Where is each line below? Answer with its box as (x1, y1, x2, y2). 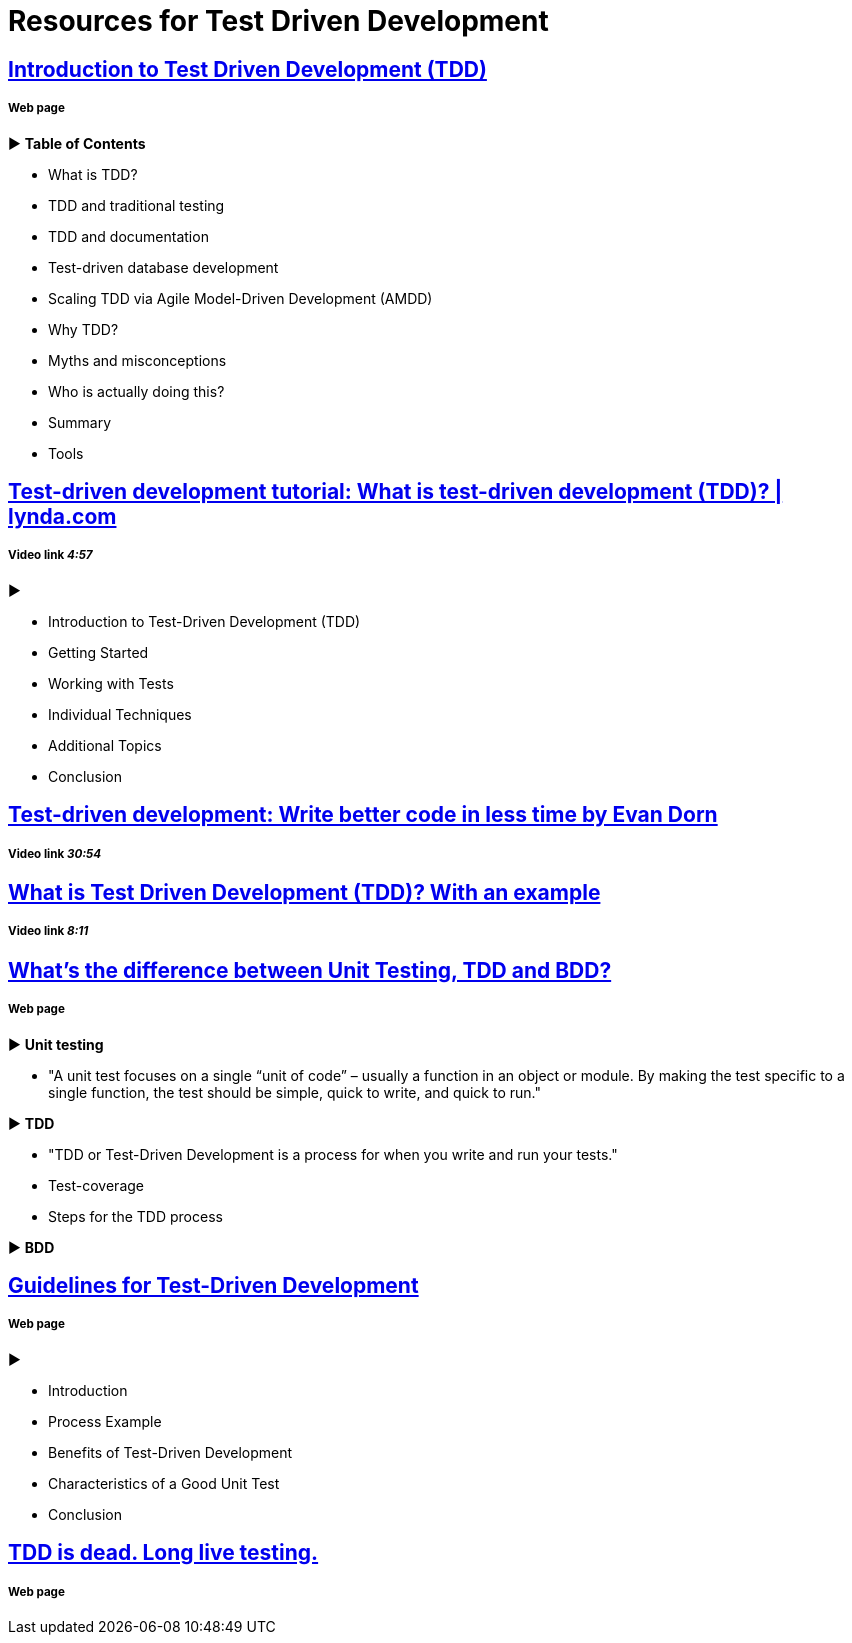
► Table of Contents (8, 134, 146, 152)
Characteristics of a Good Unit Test (48, 1474, 280, 1492)
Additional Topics (48, 736, 162, 754)
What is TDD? (48, 165, 138, 183)
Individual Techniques (48, 705, 192, 723)
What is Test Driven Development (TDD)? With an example (8, 879, 601, 905)
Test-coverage (48, 1176, 144, 1194)
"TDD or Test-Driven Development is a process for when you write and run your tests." (48, 1145, 618, 1163)
